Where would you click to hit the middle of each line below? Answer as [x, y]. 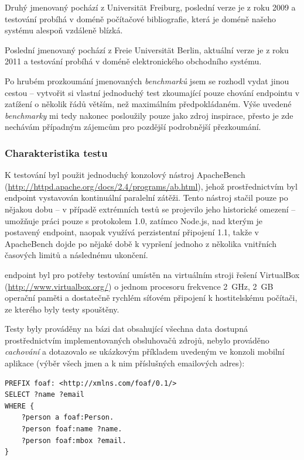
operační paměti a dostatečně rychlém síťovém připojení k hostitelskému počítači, [151, 298]
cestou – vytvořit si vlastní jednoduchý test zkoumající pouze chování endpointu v [152, 92]
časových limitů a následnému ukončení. [76, 255]
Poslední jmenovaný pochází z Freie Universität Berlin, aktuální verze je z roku [147, 49]
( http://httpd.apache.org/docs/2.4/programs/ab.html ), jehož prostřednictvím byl [151, 186]
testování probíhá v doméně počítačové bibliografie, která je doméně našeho [141, 18]
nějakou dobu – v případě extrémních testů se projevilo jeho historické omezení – [150, 209]
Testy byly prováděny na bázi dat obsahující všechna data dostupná [126, 329]
